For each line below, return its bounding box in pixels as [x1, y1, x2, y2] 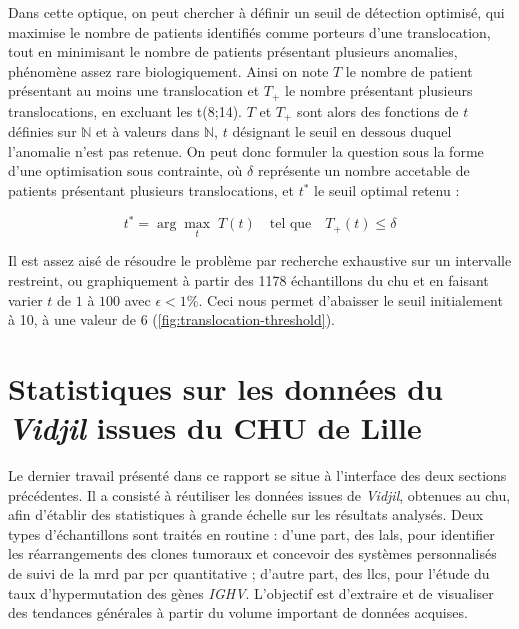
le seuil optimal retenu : [314, 180, 460, 201]
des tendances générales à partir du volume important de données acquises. [8, 602, 468, 623]
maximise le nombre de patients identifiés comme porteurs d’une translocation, [8, 21, 491, 42]
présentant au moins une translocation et [8, 80, 260, 101]
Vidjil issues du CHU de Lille [8, 407, 422, 449]
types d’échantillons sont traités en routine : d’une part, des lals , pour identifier [8, 523, 495, 544]
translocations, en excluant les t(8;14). [8, 100, 242, 121]
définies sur [8, 121, 77, 142]
